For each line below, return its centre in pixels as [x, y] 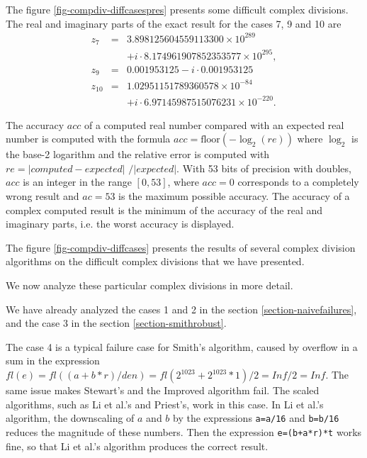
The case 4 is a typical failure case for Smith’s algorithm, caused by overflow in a [182, 346]
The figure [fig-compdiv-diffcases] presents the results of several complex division [181, 247]
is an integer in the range [77, 182]
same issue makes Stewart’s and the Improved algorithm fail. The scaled [163, 390]
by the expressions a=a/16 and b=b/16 [256, 418]
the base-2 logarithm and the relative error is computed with [138, 154]
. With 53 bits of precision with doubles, [264, 168]
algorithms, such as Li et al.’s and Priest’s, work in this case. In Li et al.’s [165, 404]
